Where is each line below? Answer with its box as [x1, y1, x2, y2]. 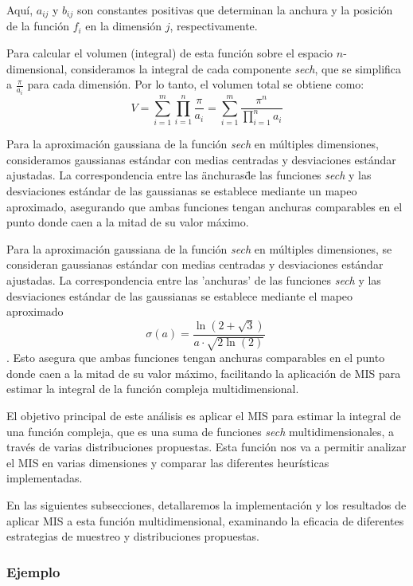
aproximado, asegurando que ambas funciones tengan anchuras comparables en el [6, 198, 403, 214]
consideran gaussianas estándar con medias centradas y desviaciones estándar [6, 256, 384, 273]
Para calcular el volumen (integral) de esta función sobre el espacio [6, 45, 333, 61]
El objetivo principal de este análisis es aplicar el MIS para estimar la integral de [6, 407, 401, 423]
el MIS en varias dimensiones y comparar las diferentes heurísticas [6, 454, 329, 470]
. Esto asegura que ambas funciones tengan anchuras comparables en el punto [6, 349, 385, 366]
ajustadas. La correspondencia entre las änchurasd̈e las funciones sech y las [6, 167, 372, 183]
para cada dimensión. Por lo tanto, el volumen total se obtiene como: [27, 76, 364, 92]
